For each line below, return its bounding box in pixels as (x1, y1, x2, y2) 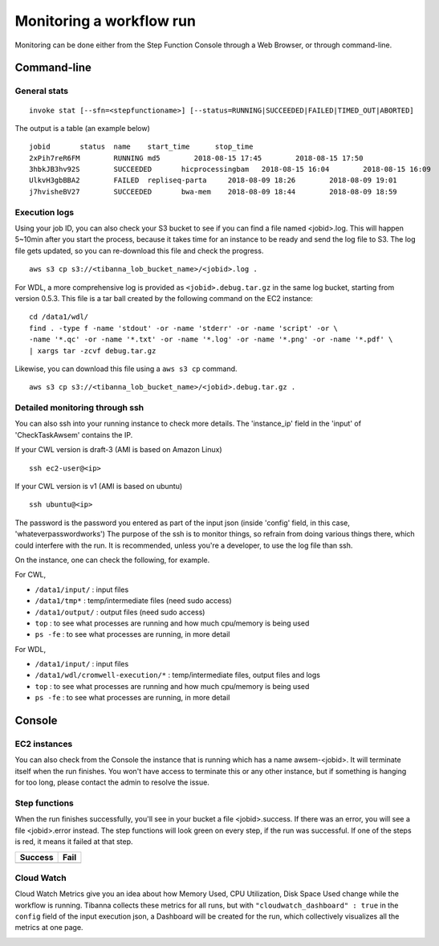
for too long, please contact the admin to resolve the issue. (14, 777, 210, 787)
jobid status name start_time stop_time (29, 142, 254, 152)
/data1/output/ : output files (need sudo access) (35, 607, 205, 617)
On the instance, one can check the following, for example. (14, 555, 210, 565)
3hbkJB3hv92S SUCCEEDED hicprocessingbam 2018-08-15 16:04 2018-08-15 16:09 (29, 165, 431, 174)
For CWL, (14, 570, 47, 580)
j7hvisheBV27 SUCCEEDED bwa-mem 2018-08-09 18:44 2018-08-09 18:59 (29, 187, 397, 196)
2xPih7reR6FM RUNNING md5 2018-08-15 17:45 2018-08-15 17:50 (29, 153, 364, 162)
